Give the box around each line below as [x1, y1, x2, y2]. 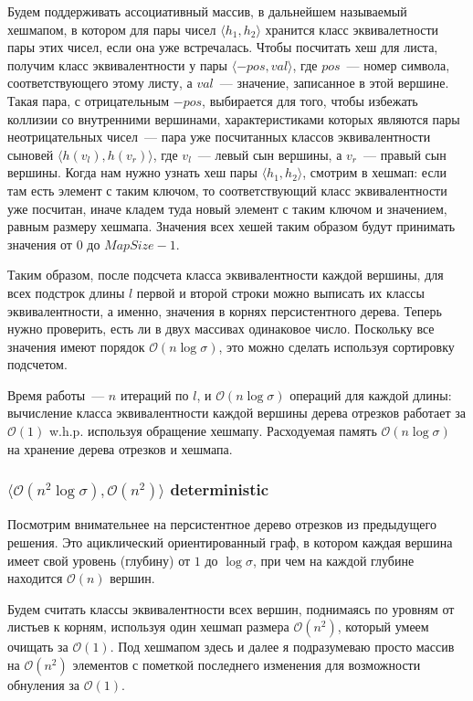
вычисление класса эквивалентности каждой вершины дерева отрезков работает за [7, 403, 467, 422]
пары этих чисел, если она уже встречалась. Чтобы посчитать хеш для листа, [7, 37, 438, 57]
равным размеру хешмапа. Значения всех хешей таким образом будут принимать [7, 217, 456, 236]
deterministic [170, 478, 269, 501]
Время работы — [7, 385, 105, 404]
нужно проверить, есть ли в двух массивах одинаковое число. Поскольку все [7, 319, 435, 338]
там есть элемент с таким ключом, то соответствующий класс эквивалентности [7, 180, 447, 199]
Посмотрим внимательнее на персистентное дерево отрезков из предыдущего [7, 515, 436, 534]
